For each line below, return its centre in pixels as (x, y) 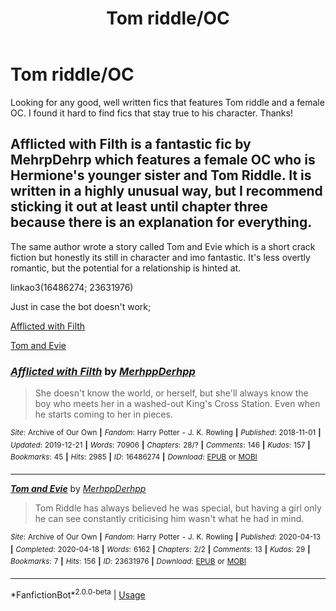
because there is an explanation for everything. (161, 222)
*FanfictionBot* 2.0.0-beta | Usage (78, 594)
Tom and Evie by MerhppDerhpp (78, 489)
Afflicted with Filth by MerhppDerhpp (103, 371)
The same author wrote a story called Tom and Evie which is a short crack (163, 246)
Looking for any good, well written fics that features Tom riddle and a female (167, 102)
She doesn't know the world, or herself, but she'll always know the (171, 393)
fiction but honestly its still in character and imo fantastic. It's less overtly (160, 257)
